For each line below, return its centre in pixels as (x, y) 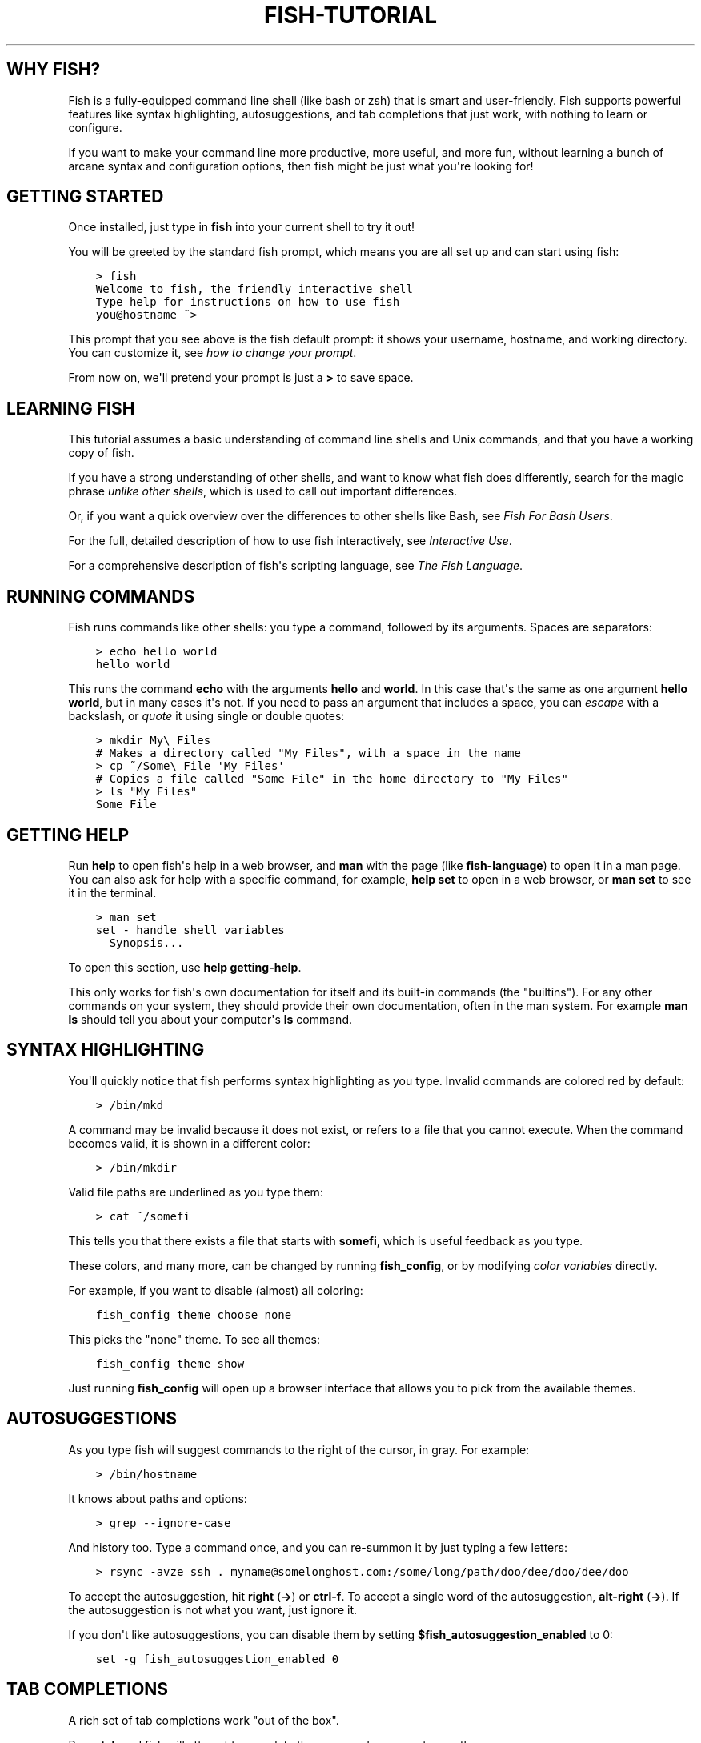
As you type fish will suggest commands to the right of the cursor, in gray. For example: (299, 1449)
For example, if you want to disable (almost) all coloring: (216, 1290)
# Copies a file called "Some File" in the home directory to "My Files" (332, 779)
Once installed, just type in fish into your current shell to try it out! (242, 227)
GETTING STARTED (85, 197)
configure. (95, 127)
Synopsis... (146, 942)
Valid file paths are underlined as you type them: (196, 1192)
